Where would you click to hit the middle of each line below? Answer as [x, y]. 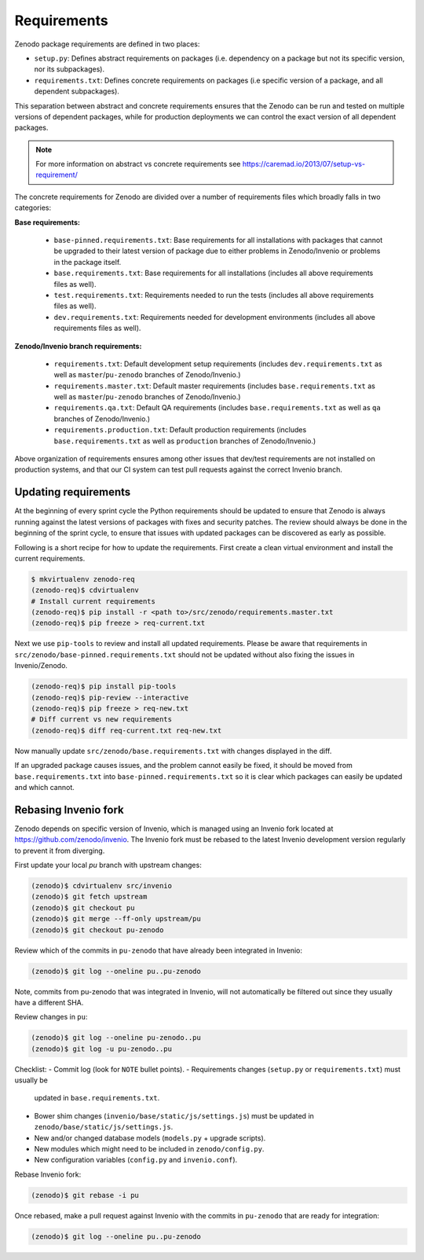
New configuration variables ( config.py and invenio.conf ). [136, 1160]
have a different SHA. [49, 1002]
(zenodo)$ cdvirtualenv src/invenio [102, 885]
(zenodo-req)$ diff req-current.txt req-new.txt [126, 730]
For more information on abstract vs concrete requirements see [138, 164]
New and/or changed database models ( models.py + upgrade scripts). [150, 1138]
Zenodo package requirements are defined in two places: [107, 44]
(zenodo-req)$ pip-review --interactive [110, 697]
